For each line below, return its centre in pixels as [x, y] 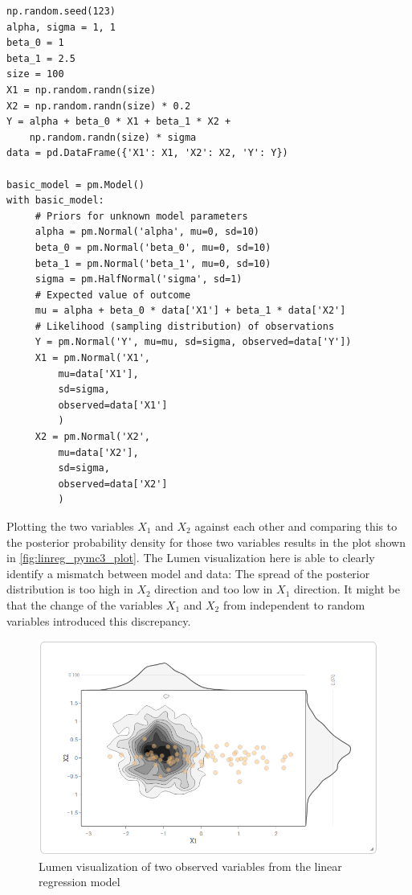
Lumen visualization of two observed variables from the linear [190, 866]
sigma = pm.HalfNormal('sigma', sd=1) [139, 279]
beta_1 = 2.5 [41, 58]
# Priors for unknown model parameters [141, 216]
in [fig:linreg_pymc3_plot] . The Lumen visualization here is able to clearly [191, 558]
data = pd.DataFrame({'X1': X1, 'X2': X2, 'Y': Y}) [147, 153]
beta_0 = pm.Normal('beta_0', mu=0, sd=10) [153, 247]
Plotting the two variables [70, 526]
